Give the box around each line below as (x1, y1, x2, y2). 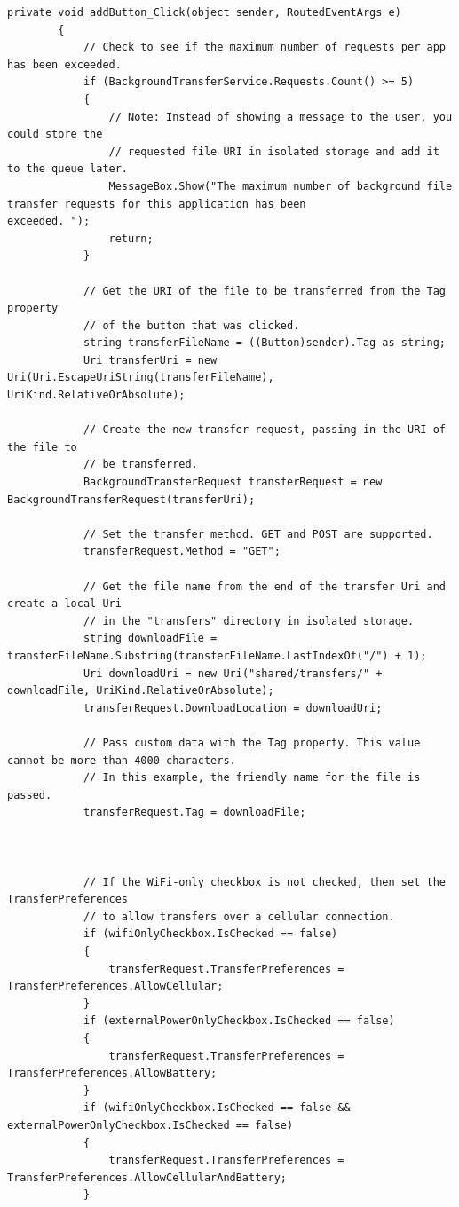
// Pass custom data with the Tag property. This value (83, 736, 421, 749)
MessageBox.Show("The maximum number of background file (108, 179, 453, 193)
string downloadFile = (83, 632, 218, 645)
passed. (7, 788, 52, 801)
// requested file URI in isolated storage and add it (108, 145, 439, 158)
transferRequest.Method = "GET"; (83, 545, 281, 558)
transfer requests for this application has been (7, 197, 306, 210)
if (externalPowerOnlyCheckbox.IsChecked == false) (83, 1014, 395, 1028)
